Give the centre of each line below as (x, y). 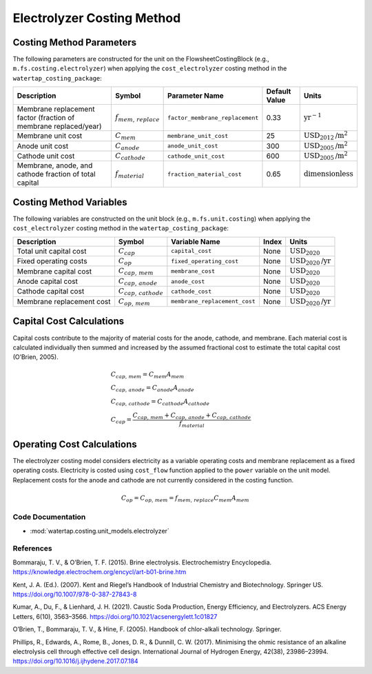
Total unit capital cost (52, 251)
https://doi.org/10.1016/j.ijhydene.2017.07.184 (75, 661)
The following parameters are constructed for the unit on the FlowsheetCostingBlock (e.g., (141, 59)
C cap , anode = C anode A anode (152, 389)
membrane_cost (193, 271)
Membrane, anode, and (55, 165)
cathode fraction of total (56, 174)
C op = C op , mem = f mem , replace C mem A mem (185, 498)
